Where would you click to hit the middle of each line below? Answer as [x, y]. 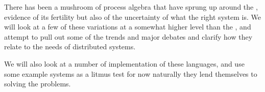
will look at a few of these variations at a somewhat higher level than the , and [128, 27]
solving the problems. [38, 84]
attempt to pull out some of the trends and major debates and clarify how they [128, 36]
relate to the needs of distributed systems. [70, 47]
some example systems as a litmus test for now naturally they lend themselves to [131, 73]
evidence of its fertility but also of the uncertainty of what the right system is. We [132, 17]
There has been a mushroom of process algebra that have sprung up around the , [131, 7]
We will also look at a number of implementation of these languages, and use [124, 63]
